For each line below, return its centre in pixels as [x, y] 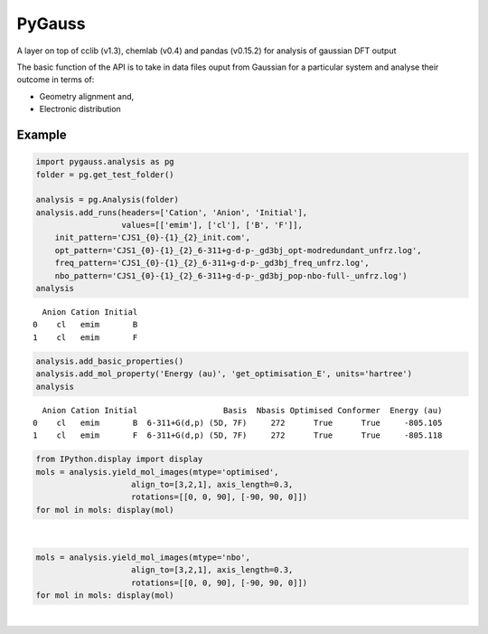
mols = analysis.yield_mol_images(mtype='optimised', [157, 472]
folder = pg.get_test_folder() [105, 175]
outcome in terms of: [56, 80]
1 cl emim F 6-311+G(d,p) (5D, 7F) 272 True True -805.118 [238, 435]
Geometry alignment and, [87, 96]
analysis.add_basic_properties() [110, 361]
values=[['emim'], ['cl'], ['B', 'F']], [212, 225]
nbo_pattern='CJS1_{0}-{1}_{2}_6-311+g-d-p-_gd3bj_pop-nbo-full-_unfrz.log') [231, 275]
